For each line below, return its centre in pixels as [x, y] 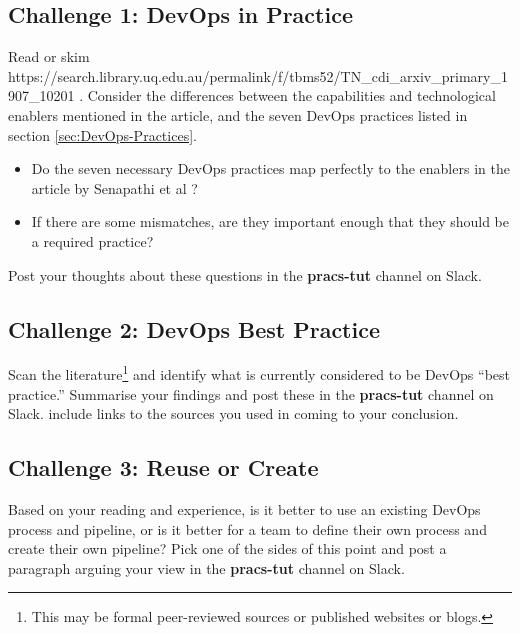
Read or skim [49, 56]
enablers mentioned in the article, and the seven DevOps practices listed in [238, 114]
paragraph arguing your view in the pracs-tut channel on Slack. [206, 567]
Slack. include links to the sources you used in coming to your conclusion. [233, 413]
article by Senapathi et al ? [114, 187]
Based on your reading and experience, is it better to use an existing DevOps [244, 508]
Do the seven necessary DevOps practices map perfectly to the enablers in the [270, 168]
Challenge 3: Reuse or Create [163, 467]
